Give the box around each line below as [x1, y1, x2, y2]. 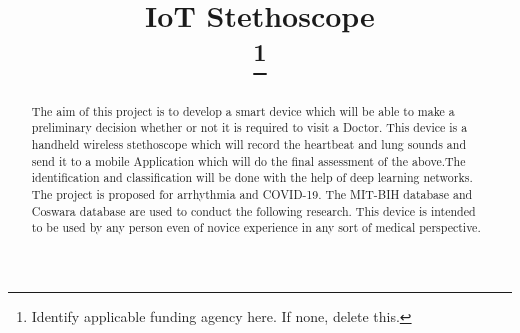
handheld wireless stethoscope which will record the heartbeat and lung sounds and [31, 136, 467, 152]
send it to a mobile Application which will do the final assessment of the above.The [31, 152, 466, 169]
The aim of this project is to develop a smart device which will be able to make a [31, 102, 455, 119]
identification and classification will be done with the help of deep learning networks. [31, 169, 473, 186]
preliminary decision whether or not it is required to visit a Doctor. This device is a [31, 119, 468, 136]
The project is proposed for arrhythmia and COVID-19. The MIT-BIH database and [31, 185, 473, 202]
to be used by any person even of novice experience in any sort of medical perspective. [31, 219, 481, 236]
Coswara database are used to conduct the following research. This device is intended [31, 202, 476, 219]
